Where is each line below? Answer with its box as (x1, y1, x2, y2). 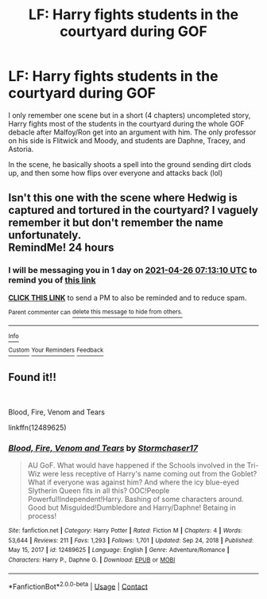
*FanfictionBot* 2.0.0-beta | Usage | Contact (8, 580, 149, 591)
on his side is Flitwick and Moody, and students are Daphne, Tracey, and (8, 135, 246, 145)
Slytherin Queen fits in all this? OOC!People (27, 486, 170, 496)
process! (27, 511, 57, 521)
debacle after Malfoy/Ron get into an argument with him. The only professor (8, 127, 257, 137)
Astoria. (8, 144, 34, 154)
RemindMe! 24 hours (8, 241, 114, 255)
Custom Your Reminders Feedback (8, 346, 104, 355)
